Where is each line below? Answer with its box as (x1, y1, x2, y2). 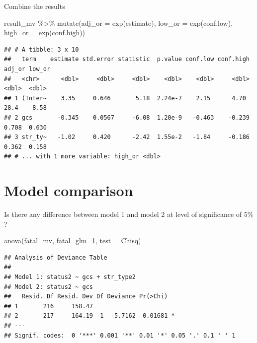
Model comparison (4, 180, 133, 201)
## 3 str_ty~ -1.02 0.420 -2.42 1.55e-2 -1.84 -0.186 (4, 134, 250, 141)
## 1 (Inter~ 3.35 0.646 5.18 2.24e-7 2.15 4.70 (4, 94, 246, 102)
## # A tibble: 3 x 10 (4, 46, 79, 53)
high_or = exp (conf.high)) (4, 27, 86, 38)
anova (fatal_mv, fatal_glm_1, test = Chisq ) (4, 235, 141, 246)
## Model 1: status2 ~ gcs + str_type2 (4, 274, 136, 280)
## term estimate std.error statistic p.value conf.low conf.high (4, 56, 250, 63)
